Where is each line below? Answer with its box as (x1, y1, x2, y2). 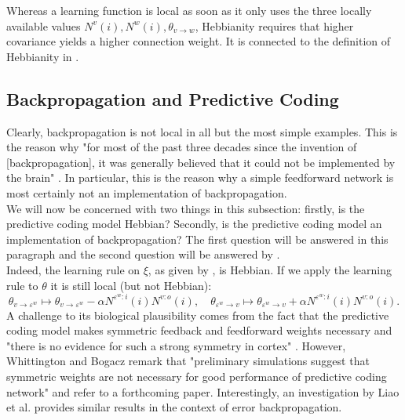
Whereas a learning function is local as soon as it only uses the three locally (6, 2, 372, 18)
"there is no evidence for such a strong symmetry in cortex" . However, (6, 337, 346, 353)
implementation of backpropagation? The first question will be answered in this (6, 230, 389, 247)
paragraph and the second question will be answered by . (6, 246, 280, 262)
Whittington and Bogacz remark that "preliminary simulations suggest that (6, 353, 370, 369)
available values (6, 17, 81, 34)
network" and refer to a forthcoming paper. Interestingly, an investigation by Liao (6, 383, 400, 400)
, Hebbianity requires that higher (195, 17, 354, 34)
